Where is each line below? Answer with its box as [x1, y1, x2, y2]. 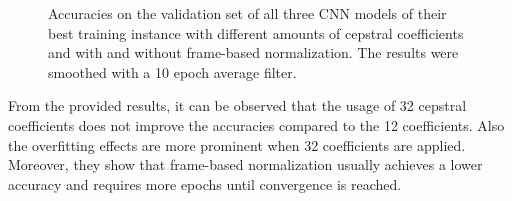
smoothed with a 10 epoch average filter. [48, 61, 297, 82]
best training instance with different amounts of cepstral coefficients [48, 22, 464, 43]
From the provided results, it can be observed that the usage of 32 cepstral [8, 95, 467, 116]
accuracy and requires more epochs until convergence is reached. [8, 173, 402, 194]
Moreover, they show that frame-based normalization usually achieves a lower [8, 154, 483, 175]
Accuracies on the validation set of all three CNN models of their [48, 3, 447, 23]
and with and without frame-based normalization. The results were [48, 42, 459, 63]
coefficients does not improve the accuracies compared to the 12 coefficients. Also [8, 114, 505, 135]
